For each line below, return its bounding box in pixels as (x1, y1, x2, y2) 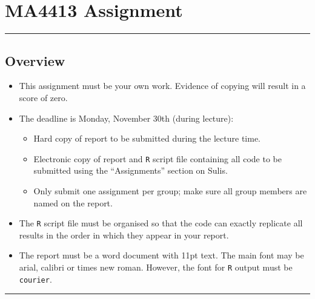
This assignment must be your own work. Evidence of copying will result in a (19, 79, 306, 92)
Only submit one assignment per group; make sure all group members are (33, 184, 307, 197)
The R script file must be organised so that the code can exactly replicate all (19, 217, 303, 229)
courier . (19, 272, 52, 285)
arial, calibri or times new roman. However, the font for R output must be (19, 260, 293, 273)
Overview (5, 51, 65, 70)
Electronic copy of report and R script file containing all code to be (33, 152, 282, 165)
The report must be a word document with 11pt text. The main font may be (19, 249, 304, 261)
